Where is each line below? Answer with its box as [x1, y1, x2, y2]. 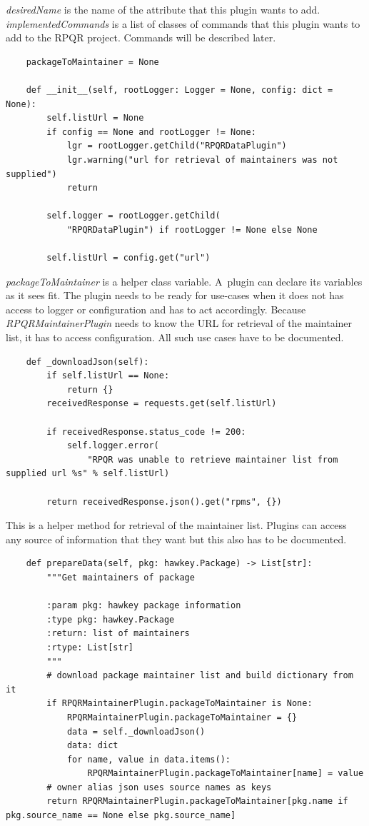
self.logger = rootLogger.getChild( [46, 211, 221, 221]
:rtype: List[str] [46, 642, 133, 653]
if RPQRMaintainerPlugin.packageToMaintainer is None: [46, 698, 313, 709]
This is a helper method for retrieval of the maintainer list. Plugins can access [6, 518, 347, 533]
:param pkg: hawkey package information [46, 600, 241, 611]
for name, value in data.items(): [66, 754, 231, 765]
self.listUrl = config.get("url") [46, 253, 211, 263]
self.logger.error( [66, 440, 159, 451]
